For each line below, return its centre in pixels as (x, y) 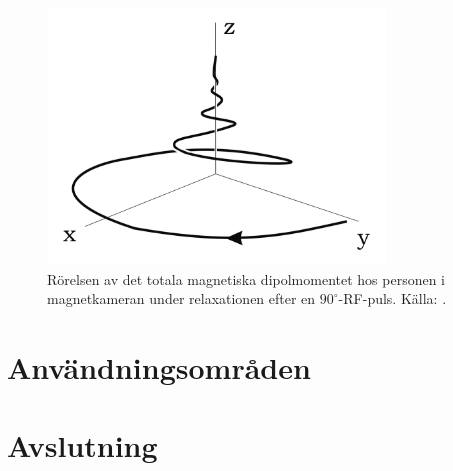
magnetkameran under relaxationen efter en (181, 298)
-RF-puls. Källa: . (392, 298)
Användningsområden (159, 367)
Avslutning (82, 445)
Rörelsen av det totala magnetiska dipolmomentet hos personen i (246, 278)
